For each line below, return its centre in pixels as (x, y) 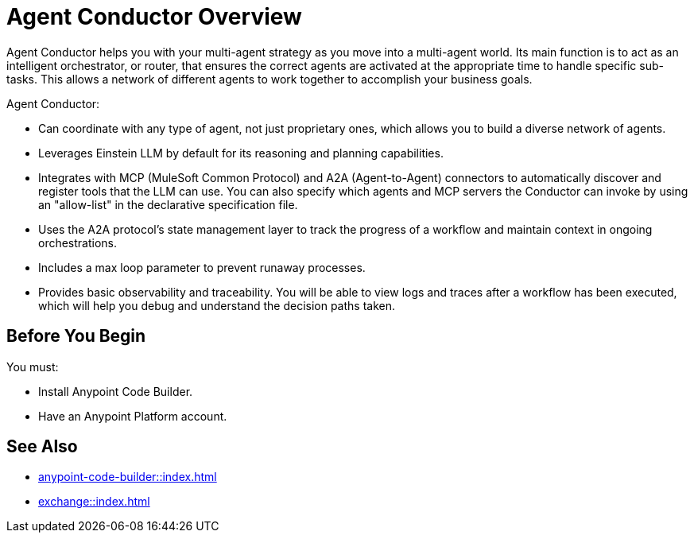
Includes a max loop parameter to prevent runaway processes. (202, 267)
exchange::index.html (94, 502)
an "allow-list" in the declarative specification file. (168, 204)
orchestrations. (78, 242)
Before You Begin (76, 336)
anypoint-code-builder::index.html (128, 477)
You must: (33, 366)
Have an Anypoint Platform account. (133, 416)
